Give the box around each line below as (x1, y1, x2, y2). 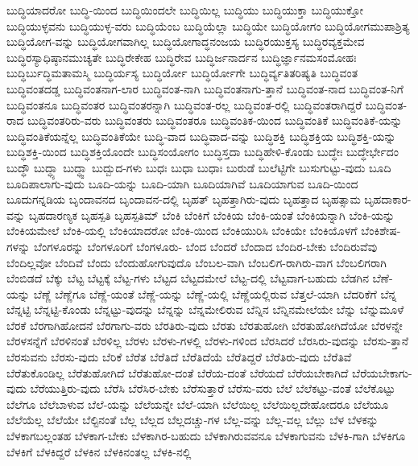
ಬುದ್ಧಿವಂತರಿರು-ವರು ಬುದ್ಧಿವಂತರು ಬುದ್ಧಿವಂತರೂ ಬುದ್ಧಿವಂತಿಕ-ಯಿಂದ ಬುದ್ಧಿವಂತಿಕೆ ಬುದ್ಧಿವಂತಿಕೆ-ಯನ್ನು (27, 112, 403, 129)
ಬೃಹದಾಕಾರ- (364, 191, 412, 208)
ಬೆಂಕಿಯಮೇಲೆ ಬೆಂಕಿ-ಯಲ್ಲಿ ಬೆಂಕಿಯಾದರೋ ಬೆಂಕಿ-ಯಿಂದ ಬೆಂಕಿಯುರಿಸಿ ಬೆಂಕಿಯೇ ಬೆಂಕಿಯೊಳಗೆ (6, 222, 358, 239)
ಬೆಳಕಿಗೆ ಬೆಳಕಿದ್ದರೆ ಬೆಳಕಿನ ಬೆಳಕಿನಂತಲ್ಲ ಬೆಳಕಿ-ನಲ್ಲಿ (6, 443, 192, 460)
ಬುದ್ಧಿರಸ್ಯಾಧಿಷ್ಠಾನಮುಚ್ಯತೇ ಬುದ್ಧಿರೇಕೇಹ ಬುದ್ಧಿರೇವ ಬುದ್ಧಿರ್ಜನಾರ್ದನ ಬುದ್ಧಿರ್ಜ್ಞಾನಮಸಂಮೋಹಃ (6, 48, 357, 65)
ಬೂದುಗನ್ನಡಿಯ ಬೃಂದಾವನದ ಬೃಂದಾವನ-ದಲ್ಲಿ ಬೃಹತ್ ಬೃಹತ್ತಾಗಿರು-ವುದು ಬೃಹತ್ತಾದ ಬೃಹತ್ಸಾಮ (6, 191, 361, 208)
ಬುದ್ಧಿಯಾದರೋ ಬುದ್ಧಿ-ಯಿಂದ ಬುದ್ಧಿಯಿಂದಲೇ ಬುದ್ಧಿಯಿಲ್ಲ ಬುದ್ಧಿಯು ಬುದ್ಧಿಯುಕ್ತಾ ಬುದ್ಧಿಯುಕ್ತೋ (6, 2, 364, 18)
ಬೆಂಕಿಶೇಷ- (361, 222, 401, 239)
